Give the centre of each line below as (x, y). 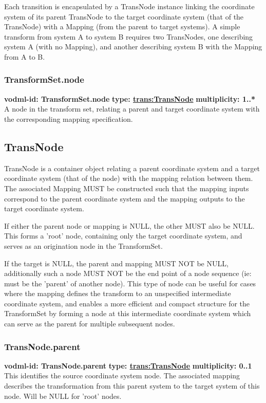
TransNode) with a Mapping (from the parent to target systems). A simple (122, 26)
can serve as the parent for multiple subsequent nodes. (90, 324)
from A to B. (25, 56)
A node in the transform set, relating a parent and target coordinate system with (132, 109)
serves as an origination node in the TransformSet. (83, 245)
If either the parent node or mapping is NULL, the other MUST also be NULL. (129, 225)
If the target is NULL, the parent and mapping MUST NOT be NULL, (116, 263)
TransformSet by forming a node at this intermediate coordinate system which (128, 313)
